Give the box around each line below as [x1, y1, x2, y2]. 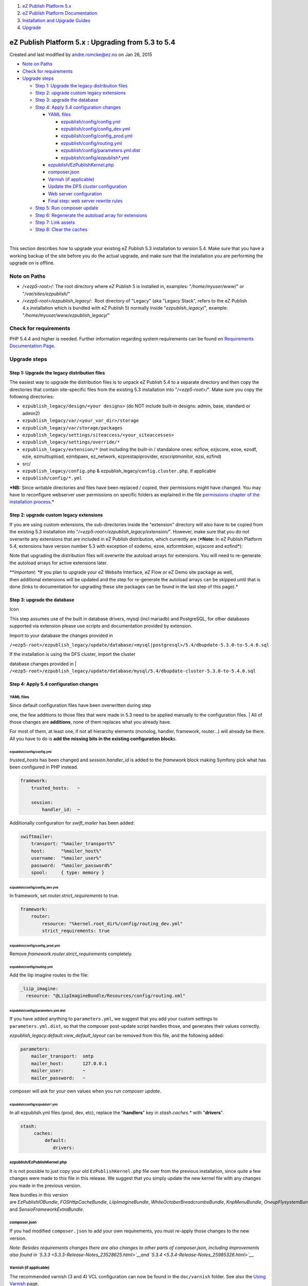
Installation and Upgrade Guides [22, 17, 91, 23]
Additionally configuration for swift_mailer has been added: [9, 819, 135, 826]
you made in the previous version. [9, 1182, 82, 1188]
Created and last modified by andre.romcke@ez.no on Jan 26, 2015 [9, 51, 152, 58]
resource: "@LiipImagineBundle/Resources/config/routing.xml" [26, 993, 186, 999]
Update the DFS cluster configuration [48, 183, 127, 190]
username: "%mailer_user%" [31, 855, 102, 861]
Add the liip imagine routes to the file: [9, 972, 89, 978]
